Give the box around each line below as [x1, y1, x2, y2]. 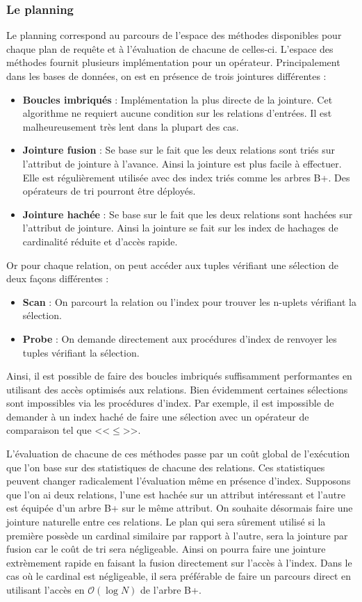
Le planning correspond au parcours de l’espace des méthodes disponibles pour [6, 28, 342, 42]
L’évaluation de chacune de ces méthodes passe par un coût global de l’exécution [6, 446, 350, 461]
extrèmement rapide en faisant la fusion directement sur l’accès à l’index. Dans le [6, 555, 352, 569]
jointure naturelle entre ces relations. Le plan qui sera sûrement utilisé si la [6, 514, 326, 529]
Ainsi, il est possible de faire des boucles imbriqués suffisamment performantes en [6, 368, 352, 383]
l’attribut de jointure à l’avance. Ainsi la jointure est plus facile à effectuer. [22, 156, 342, 170]
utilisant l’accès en [6, 583, 85, 596]
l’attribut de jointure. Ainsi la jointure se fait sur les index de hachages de [22, 220, 338, 235]
